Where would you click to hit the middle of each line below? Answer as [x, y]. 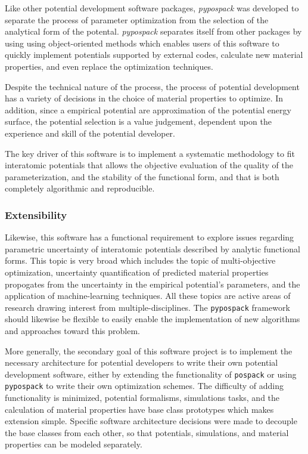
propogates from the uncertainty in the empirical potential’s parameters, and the [153, 284]
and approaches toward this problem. [73, 330]
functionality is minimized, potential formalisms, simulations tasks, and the [142, 398]
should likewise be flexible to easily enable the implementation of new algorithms [153, 319]
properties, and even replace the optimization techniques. [109, 66]
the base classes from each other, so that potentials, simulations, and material [147, 432]
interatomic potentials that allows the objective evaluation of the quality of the [149, 165]
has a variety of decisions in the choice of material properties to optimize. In [144, 98]
